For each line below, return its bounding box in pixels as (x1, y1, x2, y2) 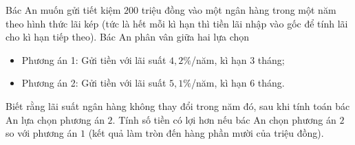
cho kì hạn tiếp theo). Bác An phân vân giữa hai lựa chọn (6, 30, 250, 44)
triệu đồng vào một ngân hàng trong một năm (141, 3, 336, 16)
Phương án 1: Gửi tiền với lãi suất (21, 52, 166, 67)
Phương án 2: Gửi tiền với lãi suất (21, 76, 166, 90)
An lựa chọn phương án (6, 112, 105, 126)
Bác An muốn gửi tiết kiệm (6, 3, 121, 16)
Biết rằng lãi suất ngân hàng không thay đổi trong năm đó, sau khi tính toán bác (6, 98, 350, 113)
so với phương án (6, 126, 78, 140)
